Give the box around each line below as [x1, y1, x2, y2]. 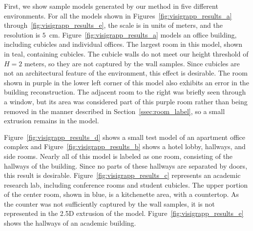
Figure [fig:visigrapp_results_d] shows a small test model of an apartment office [4, 132, 246, 142]
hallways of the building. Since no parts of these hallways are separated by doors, [4, 160, 248, 171]
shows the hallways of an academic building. [4, 218, 136, 228]
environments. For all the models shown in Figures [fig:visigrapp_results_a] [4, 10, 232, 20]
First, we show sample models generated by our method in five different [4, 1, 218, 11]
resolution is [4, 29, 41, 39]
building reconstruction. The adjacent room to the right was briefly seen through [4, 87, 246, 97]
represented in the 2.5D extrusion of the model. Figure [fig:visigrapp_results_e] [4, 208, 244, 218]
